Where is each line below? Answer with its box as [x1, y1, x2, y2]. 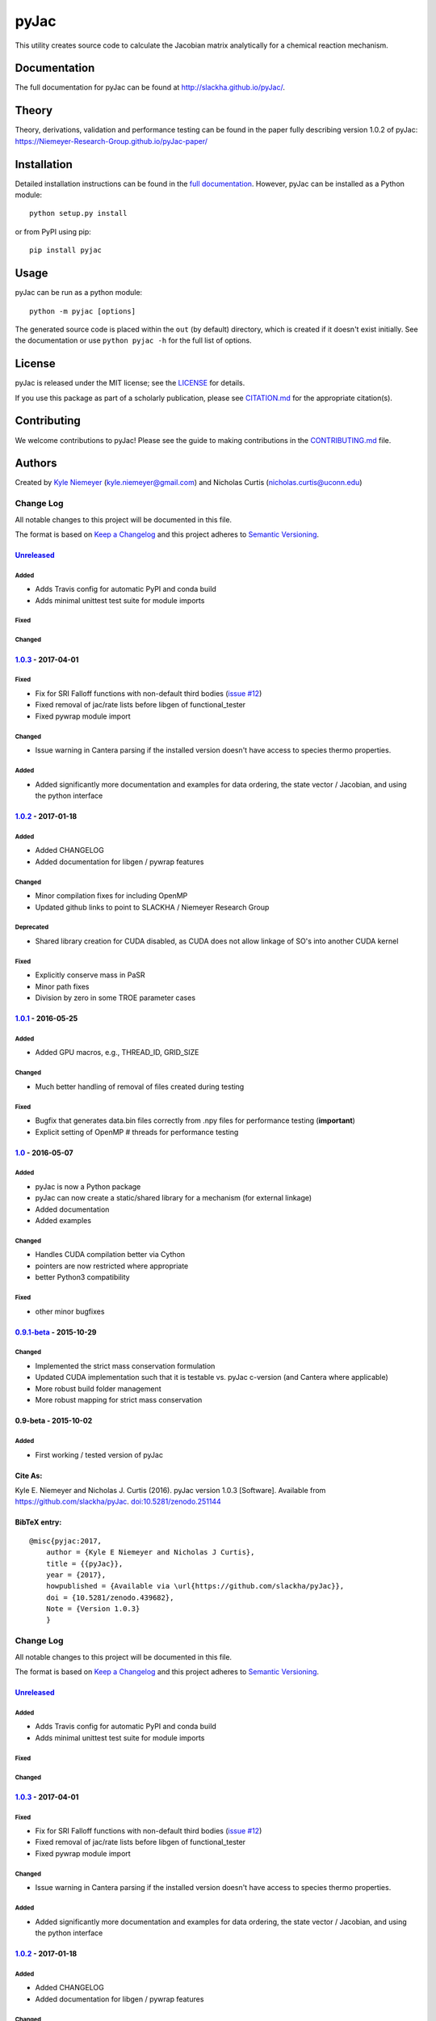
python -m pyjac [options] [29, 306, 136, 315]
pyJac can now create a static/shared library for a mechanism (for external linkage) [35, 1193, 312, 1203]
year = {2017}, [45, 1570, 107, 1580]
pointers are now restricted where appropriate [35, 1261, 189, 1271]
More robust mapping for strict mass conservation [35, 1395, 203, 1405]
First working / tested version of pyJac [35, 1449, 163, 1459]
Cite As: [15, 1470, 43, 1480]
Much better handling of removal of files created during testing [35, 1082, 245, 1091]
